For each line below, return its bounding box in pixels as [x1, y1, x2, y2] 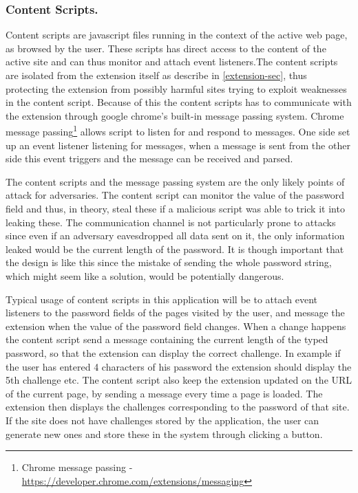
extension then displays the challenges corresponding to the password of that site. [6, 399, 350, 414]
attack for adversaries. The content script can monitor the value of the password [6, 188, 345, 202]
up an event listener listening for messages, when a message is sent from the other [6, 138, 350, 152]
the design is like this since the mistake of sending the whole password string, [6, 255, 332, 270]
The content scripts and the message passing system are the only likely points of [6, 174, 345, 188]
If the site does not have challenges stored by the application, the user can [6, 413, 319, 427]
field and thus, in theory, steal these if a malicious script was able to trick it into [6, 201, 345, 215]
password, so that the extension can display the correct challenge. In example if [6, 345, 341, 360]
